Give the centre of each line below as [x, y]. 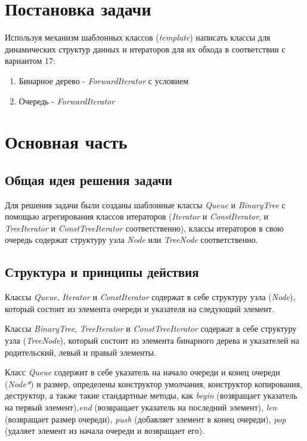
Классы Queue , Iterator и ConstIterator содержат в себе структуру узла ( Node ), [150, 297]
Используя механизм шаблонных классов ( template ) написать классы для [138, 37]
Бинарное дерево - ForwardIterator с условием [104, 80]
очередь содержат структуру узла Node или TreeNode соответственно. [131, 240]
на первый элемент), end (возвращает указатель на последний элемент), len [141, 407]
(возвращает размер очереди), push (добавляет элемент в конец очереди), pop [145, 419]
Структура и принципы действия [102, 272]
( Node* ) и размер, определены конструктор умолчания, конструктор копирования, [154, 383]
